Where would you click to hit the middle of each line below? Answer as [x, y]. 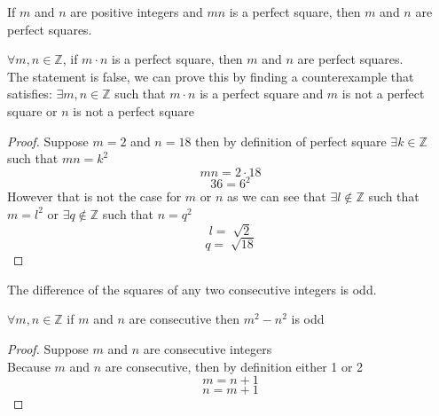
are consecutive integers [208, 348]
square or [32, 110]
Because [29, 366]
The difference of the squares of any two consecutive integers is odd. [192, 289]
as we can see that [277, 196]
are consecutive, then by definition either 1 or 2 [234, 366]
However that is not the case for [94, 196]
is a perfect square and [262, 94]
